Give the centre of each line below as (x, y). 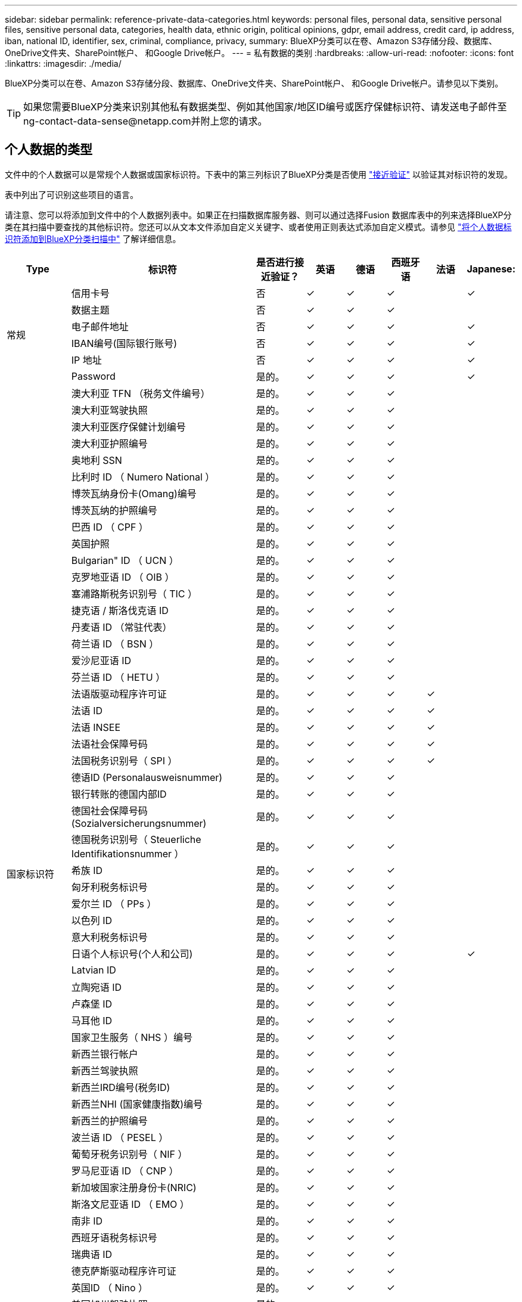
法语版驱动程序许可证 (119, 694)
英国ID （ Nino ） (109, 1287)
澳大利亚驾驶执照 (109, 410)
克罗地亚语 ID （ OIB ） (123, 577)
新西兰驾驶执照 (105, 1070)
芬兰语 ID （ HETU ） (118, 677)
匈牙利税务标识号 (109, 887)
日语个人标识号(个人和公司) (132, 954)
